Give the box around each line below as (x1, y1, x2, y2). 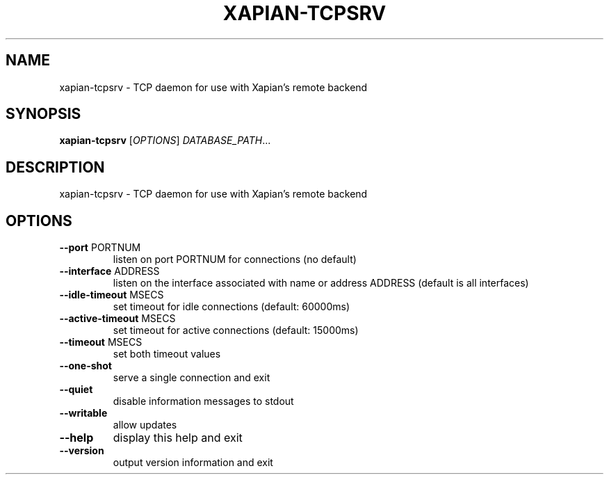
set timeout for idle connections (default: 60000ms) (113, 301, 350, 313)
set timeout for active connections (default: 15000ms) (113, 324, 359, 337)
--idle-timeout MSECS (59, 289, 164, 301)
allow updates (113, 419, 177, 431)
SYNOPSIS (6, 105, 81, 123)
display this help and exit (113, 431, 243, 445)
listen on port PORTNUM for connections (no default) (113, 253, 357, 266)
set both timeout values (113, 348, 221, 360)
